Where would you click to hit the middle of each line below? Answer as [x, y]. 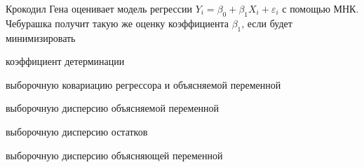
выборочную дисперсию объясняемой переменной [113, 108]
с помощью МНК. [321, 8]
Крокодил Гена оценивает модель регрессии [99, 8]
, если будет [267, 23]
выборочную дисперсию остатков [77, 131]
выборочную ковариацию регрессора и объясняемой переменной [143, 84]
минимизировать [41, 37]
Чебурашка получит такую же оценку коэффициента [117, 23]
